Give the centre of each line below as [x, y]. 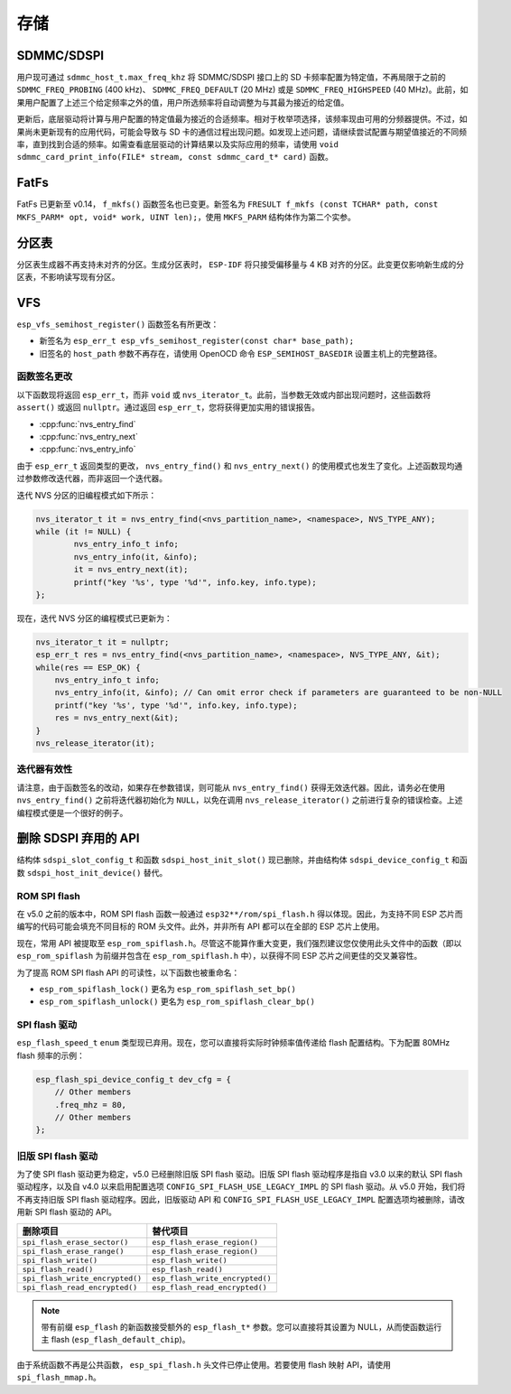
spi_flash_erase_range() [73, 1251]
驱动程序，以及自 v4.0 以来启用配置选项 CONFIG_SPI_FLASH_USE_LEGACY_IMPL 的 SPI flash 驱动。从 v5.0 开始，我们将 [241, 1186]
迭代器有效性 [45, 769]
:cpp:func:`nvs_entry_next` [89, 437]
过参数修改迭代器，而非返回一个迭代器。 [92, 479]
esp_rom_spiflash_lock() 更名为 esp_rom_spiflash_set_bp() [168, 989]
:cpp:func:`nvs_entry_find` [88, 423]
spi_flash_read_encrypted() [80, 1287]
